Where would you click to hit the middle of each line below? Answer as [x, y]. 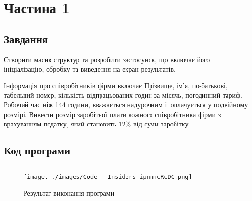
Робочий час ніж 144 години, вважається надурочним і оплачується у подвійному [126, 104]
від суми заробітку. [162, 124]
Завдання [26, 38]
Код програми [37, 150]
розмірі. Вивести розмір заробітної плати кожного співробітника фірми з [113, 114]
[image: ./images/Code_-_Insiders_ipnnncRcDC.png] [108, 177]
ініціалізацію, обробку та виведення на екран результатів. [90, 69]
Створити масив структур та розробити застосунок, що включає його [107, 59]
